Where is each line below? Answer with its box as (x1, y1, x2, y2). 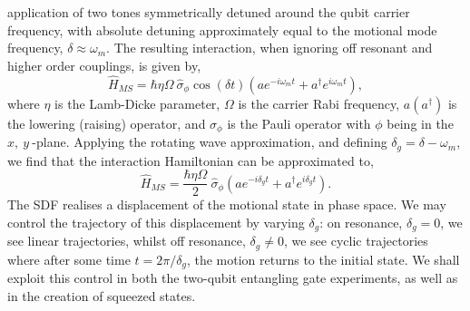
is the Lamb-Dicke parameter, (54, 93, 220, 112)
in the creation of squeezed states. (7, 286, 196, 305)
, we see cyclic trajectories (283, 231, 428, 250)
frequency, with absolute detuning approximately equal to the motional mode (7, 20, 437, 39)
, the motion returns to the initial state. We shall (186, 249, 460, 268)
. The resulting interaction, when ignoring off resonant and (106, 38, 433, 57)
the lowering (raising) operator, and (7, 113, 206, 132)
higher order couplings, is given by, (7, 55, 201, 74)
